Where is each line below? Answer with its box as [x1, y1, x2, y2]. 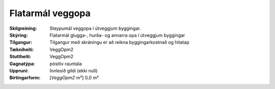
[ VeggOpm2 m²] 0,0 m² [49, 75, 99, 81]
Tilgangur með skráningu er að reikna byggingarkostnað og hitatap [49, 39, 189, 46]
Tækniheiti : [9, 46, 34, 53]
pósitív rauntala [49, 61, 82, 67]
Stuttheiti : [9, 54, 32, 60]
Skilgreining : [9, 25, 37, 31]
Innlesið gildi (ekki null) [49, 67, 98, 73]
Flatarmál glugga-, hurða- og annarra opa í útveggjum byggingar [49, 32, 185, 38]
